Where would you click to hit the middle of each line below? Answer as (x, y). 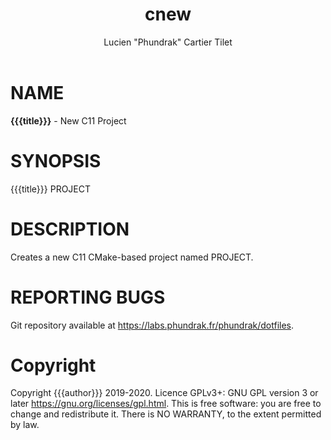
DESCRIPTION (70, 229)
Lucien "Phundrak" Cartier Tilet (168, 42)
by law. (25, 425)
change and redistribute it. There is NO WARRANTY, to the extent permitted (166, 414)
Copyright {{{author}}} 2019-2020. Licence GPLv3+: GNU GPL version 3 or (164, 393)
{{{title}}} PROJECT (51, 189)
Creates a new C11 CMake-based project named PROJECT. (132, 257)
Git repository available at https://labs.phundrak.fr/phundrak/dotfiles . (152, 325)
